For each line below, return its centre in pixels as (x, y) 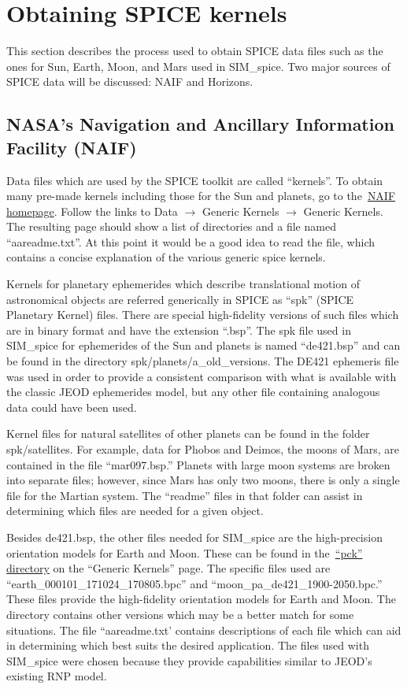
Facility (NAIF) (72, 147)
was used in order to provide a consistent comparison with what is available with (202, 376)
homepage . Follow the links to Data (92, 211)
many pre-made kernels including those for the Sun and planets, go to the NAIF (201, 196)
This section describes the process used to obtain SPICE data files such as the (195, 51)
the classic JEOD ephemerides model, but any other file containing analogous (193, 392)
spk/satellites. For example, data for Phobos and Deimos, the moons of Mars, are (203, 449)
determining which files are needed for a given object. (135, 511)
